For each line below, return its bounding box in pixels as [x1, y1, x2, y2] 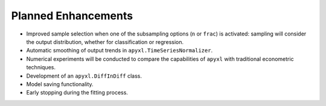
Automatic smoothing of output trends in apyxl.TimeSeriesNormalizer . [26, 47, 213, 54]
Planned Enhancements [11, 9, 133, 22]
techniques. [26, 64, 56, 71]
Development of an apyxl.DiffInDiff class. [26, 72, 142, 79]
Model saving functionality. [26, 80, 94, 87]
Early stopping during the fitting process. [26, 89, 128, 96]
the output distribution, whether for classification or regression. [26, 38, 184, 45]
